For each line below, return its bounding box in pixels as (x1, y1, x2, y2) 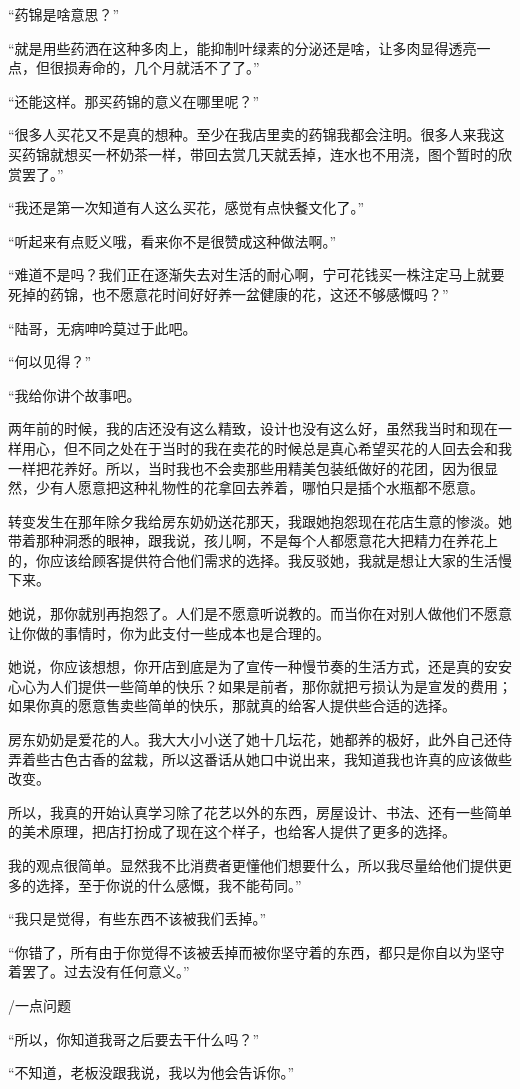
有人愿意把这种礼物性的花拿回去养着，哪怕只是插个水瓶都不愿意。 (49, 477, 484, 498)
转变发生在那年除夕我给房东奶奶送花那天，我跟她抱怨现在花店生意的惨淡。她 (8, 510, 512, 531)
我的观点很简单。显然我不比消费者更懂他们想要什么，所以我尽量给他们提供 (8, 855, 498, 875)
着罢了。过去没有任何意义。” (8, 961, 190, 982)
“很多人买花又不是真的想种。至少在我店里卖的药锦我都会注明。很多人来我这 (8, 124, 505, 145)
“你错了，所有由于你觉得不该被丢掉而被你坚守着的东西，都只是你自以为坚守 (8, 941, 505, 962)
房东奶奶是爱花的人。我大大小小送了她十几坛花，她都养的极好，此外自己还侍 (8, 729, 512, 750)
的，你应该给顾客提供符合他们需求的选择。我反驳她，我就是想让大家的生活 (8, 549, 498, 570)
